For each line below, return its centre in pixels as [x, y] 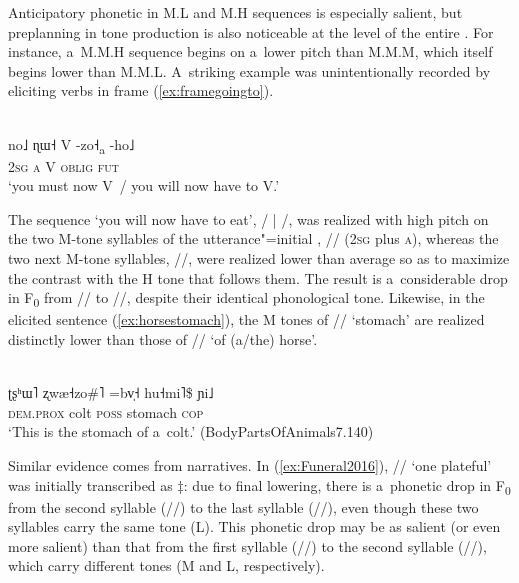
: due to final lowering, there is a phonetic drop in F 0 [347, 486]
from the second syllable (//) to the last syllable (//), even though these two [243, 506]
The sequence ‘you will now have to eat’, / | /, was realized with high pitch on [248, 218]
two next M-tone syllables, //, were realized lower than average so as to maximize [259, 258]
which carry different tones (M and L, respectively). [166, 565]
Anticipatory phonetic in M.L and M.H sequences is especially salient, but [235, 12]
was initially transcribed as [90, 484]
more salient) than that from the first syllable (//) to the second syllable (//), [247, 545]
